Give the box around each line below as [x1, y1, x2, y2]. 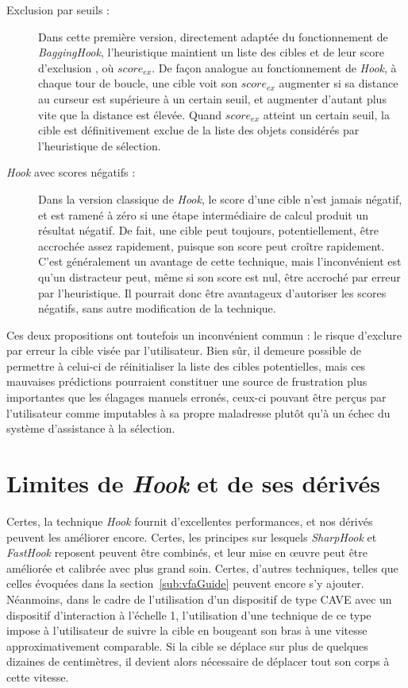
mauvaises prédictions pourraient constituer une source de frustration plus [6, 373, 368, 390]
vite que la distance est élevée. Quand [38, 106, 222, 122]
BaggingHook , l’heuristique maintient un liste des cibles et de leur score [38, 44, 385, 60]
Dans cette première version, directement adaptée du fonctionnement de [38, 28, 388, 45]
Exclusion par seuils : [6, 2, 110, 17]
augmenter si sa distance [279, 75, 398, 91]
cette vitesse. [6, 668, 69, 685]
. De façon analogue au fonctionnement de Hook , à [152, 59, 397, 76]
